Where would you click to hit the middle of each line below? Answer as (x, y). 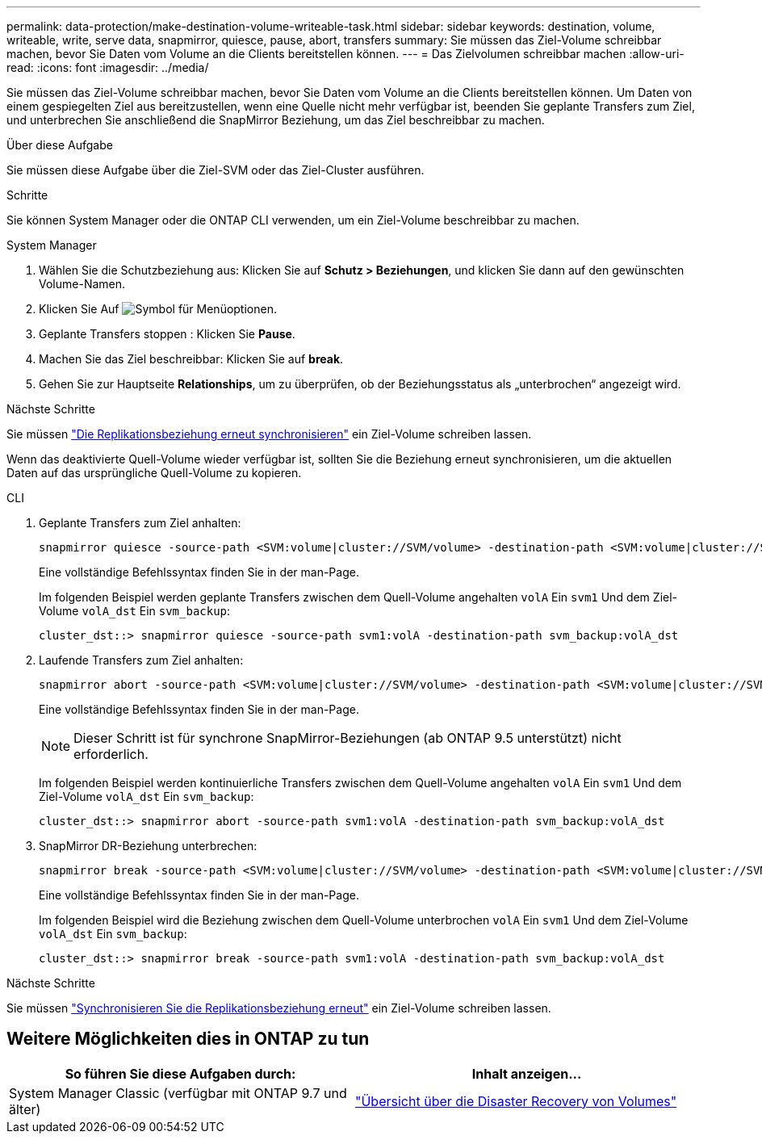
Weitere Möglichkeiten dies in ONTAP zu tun (188, 1039)
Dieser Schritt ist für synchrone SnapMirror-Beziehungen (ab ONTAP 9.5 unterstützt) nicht (348, 738)
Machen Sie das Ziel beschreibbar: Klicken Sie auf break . (191, 359)
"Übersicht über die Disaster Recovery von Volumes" (516, 1101)
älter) (25, 1109)
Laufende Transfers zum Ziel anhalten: (141, 660)
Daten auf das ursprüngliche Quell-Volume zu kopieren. (154, 473)
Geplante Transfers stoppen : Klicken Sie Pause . (167, 334)
